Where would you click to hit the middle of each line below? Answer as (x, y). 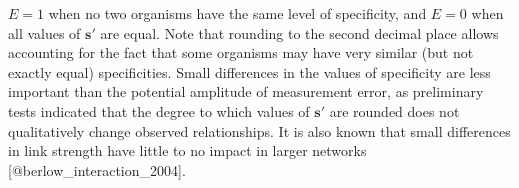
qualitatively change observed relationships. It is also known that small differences (259, 130)
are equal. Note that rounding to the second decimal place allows (299, 32)
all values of (44, 32)
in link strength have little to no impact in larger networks (187, 150)
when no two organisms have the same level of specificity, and (237, 13)
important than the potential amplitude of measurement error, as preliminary (246, 91)
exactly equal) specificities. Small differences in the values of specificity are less (249, 71)
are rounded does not (394, 110)
